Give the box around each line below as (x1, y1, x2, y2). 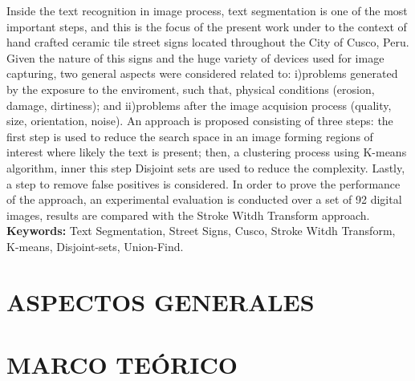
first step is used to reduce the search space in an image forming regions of (6, 128, 373, 144)
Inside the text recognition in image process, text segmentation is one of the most (6, 2, 408, 18)
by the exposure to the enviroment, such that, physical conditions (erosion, (6, 80, 375, 97)
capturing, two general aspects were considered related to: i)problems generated (6, 65, 398, 82)
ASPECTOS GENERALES (6, 285, 315, 318)
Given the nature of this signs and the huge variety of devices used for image (6, 49, 384, 66)
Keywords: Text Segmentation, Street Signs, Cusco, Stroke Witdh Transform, (6, 222, 396, 239)
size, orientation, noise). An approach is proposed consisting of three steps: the (6, 112, 393, 129)
